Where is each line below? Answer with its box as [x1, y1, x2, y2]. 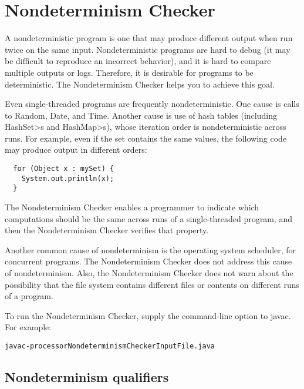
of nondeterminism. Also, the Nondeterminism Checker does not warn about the [5, 267, 293, 279]
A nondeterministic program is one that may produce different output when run [5, 32, 293, 44]
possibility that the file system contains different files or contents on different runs [5, 278, 300, 290]
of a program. [5, 290, 53, 302]
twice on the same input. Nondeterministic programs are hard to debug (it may [5, 43, 291, 55]
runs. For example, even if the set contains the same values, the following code [5, 132, 287, 144]
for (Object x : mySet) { [13, 165, 114, 173]
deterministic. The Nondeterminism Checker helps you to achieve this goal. [5, 78, 275, 90]
